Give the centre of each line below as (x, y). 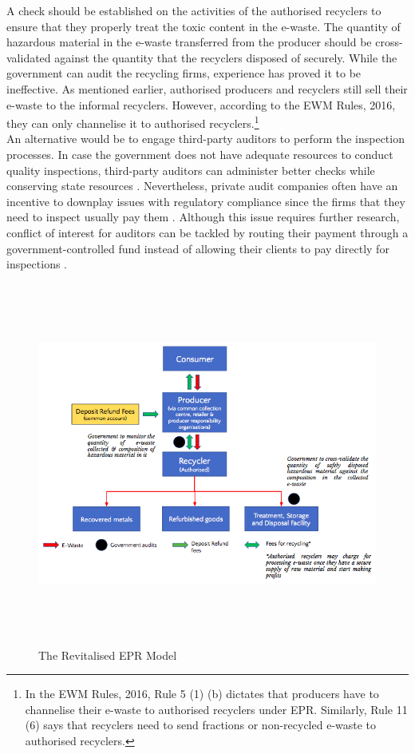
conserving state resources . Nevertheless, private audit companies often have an (202, 186)
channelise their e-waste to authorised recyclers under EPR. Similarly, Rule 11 (216, 709)
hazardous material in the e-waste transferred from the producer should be (189, 42)
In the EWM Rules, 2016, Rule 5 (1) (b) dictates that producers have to (202, 694)
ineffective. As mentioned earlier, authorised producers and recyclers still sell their (207, 88)
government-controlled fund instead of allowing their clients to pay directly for (198, 248)
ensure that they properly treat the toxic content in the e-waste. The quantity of (204, 26)
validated (29, 57)
